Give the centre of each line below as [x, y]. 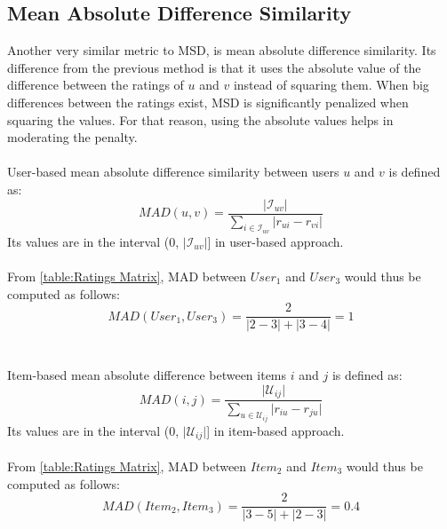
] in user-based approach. [275, 241]
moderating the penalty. [72, 137]
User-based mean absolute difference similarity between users [173, 172]
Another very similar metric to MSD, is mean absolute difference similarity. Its [222, 50]
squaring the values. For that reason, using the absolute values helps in [200, 119]
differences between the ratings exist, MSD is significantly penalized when [208, 102]
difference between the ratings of [96, 85]
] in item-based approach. [275, 430]
